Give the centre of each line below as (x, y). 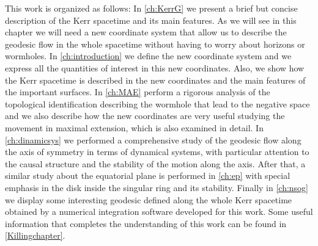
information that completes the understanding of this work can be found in (146, 223)
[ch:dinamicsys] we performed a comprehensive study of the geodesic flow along (153, 139)
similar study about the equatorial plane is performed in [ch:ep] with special (148, 175)
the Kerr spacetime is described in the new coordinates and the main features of (155, 80)
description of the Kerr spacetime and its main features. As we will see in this (151, 20)
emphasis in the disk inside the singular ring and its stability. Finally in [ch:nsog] (157, 187)
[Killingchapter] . (35, 235)
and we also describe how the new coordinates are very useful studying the (145, 116)
